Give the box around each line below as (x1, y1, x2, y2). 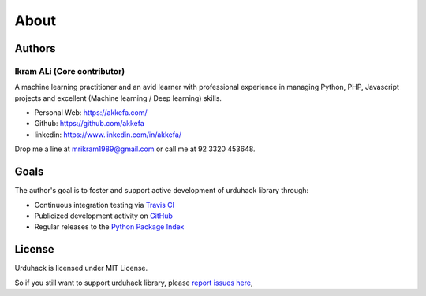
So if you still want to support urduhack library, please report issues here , (14, 278, 253, 287)
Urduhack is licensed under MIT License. (14, 264, 148, 273)
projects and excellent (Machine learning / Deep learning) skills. (14, 93, 222, 102)
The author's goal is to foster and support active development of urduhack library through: (14, 186, 309, 195)
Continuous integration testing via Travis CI (34, 200, 175, 209)
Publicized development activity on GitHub (34, 211, 173, 220)
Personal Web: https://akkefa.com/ (34, 108, 148, 117)
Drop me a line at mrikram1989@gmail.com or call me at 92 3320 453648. (14, 144, 256, 154)
